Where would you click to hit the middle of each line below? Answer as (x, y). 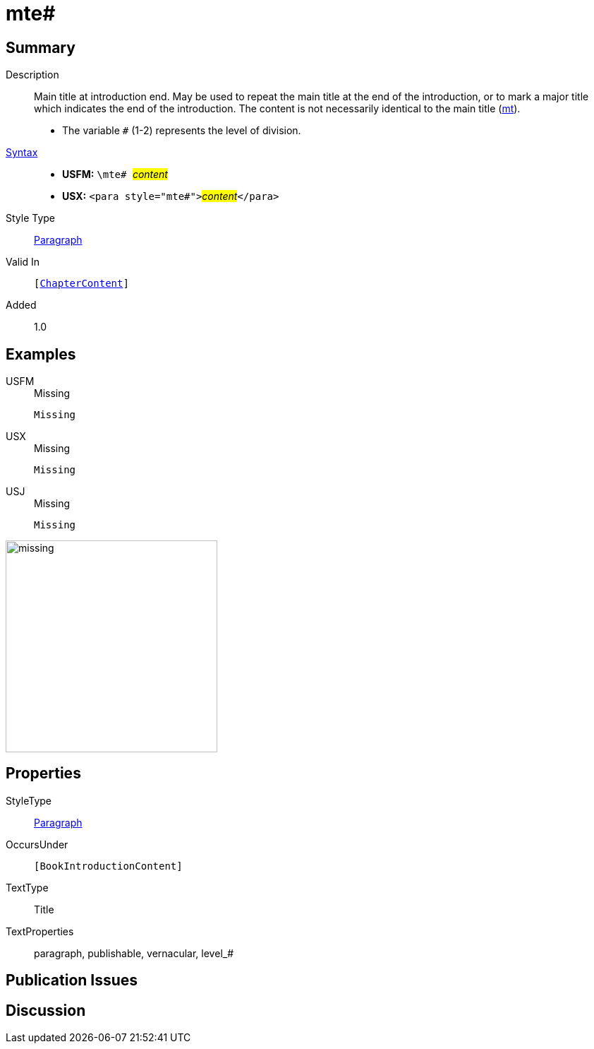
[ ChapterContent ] (81, 284)
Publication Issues (72, 980)
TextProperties (40, 931)
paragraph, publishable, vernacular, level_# (134, 953)
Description (32, 75)
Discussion (46, 1010)
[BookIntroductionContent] (108, 866)
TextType (27, 887)
